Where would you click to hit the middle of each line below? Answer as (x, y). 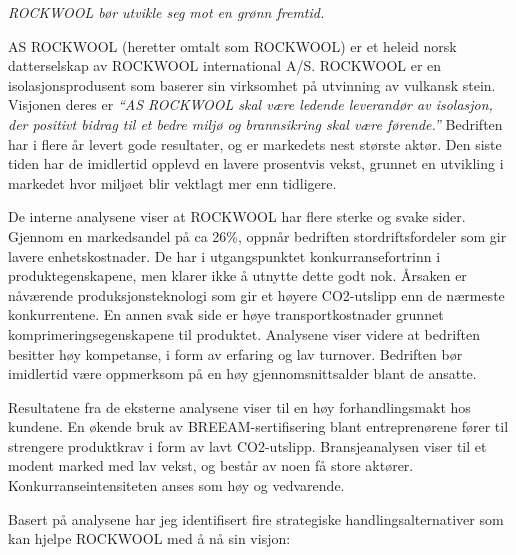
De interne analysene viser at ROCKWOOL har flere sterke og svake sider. (237, 216)
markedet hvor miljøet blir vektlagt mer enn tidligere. (172, 182)
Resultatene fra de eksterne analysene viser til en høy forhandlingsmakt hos (239, 406)
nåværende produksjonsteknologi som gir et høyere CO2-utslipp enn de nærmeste (256, 294)
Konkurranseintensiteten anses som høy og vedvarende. (176, 485)
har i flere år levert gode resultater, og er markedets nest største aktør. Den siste (255, 143)
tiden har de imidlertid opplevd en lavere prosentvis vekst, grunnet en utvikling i (256, 163)
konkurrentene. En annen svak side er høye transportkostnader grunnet (226, 314)
